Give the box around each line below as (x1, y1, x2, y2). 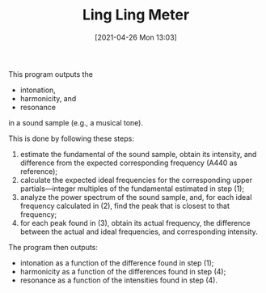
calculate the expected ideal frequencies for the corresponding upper (19, 175, 253, 185)
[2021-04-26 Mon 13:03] (94, 32, 178, 42)
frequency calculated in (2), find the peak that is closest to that (19, 201, 230, 210)
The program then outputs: (8, 242, 99, 252)
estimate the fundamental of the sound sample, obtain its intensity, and (19, 149, 257, 159)
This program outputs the (8, 69, 93, 79)
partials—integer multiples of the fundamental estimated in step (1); (19, 184, 245, 193)
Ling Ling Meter (82, 6, 190, 24)
